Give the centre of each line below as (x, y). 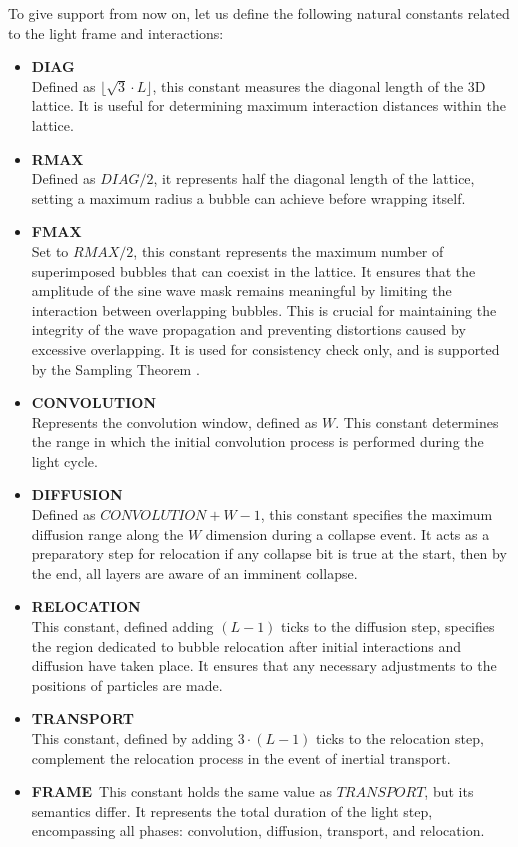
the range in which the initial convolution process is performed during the (257, 441)
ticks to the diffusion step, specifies (388, 626)
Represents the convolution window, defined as (174, 421)
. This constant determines (417, 421)
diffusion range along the (107, 533)
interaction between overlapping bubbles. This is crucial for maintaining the (264, 309)
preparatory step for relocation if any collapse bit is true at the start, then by (269, 553)
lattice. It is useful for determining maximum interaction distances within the (268, 105)
